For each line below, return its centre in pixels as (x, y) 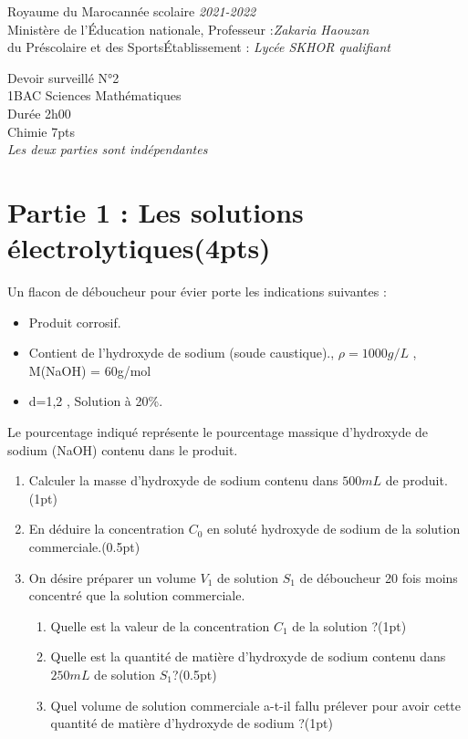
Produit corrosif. (75, 322)
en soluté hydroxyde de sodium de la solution (334, 529)
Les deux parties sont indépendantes (108, 149)
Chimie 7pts (41, 131)
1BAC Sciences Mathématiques (94, 95)
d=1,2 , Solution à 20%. (96, 401)
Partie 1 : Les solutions (156, 211)
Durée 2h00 (39, 113)
